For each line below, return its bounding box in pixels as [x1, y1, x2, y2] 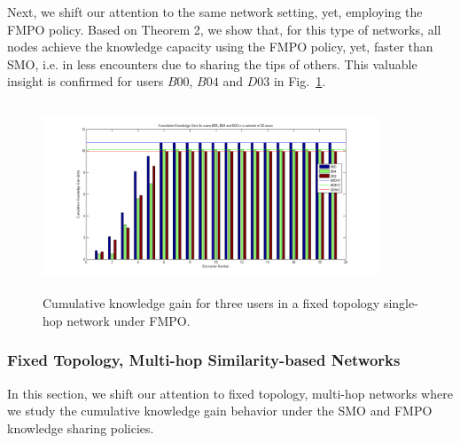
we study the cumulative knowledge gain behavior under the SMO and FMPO [7, 401, 433, 420]
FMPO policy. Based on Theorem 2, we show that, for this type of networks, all [7, 20, 441, 38]
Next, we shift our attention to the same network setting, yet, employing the [7, 3, 423, 20]
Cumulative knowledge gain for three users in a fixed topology [43, 294, 380, 312]
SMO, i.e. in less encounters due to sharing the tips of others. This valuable [7, 54, 417, 73]
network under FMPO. [66, 311, 191, 329]
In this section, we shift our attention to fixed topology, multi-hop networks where [7, 384, 453, 402]
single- [383, 294, 418, 312]
